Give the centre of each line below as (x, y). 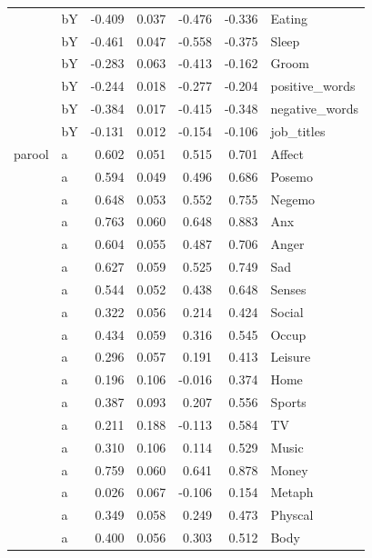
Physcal (292, 515)
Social (287, 311)
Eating (289, 18)
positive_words (313, 86)
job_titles (298, 130)
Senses (288, 289)
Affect (287, 153)
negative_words (315, 109)
